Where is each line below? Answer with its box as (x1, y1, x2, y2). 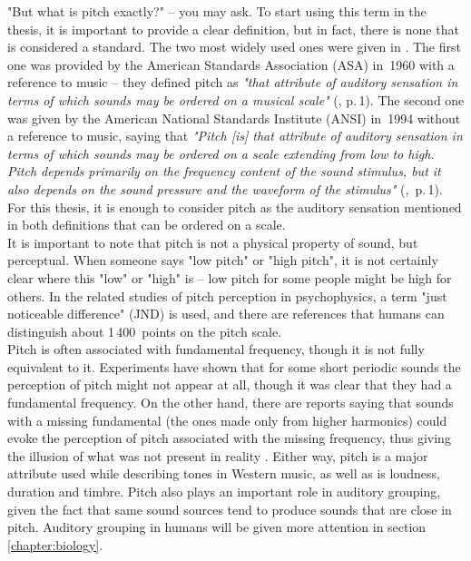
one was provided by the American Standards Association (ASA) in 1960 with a (7, 54, 455, 74)
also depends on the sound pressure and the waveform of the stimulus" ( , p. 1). (7, 179, 443, 198)
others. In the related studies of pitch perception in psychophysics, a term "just (7, 286, 447, 305)
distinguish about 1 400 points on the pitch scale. (7, 321, 282, 340)
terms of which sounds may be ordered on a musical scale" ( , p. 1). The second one (7, 90, 465, 109)
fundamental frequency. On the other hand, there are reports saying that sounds (7, 393, 454, 412)
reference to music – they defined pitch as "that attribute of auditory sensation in (7, 73, 458, 92)
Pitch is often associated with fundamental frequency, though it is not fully (7, 340, 425, 359)
